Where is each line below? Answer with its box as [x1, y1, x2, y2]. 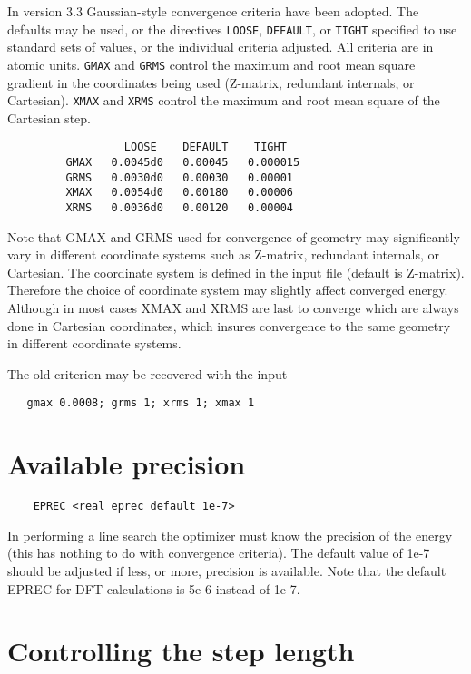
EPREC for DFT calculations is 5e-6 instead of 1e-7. [7, 579, 300, 598]
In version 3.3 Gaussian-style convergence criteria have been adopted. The [7, 2, 419, 20]
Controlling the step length [7, 632, 355, 669]
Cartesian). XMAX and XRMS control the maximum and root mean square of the [7, 91, 440, 110]
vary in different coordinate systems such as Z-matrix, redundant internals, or [7, 245, 439, 264]
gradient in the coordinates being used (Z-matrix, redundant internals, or [7, 73, 415, 92]
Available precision [7, 445, 246, 483]
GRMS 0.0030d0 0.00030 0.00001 [65, 171, 293, 184]
